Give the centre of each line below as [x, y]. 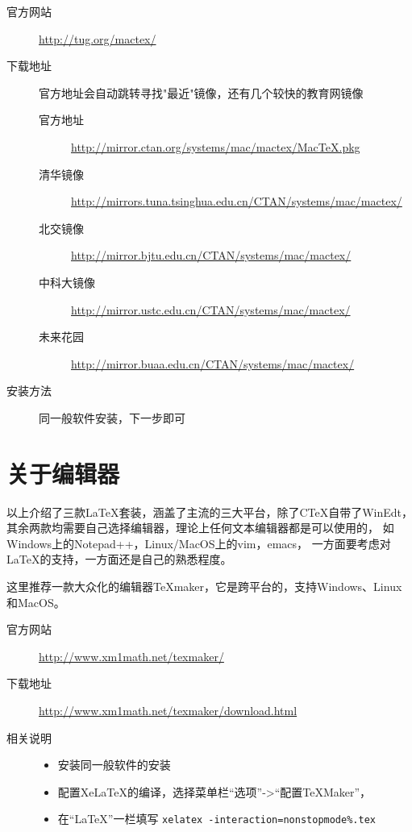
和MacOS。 [36, 602]
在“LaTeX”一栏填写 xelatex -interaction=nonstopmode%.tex [216, 819]
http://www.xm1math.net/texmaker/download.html [168, 710]
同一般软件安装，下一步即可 [112, 417]
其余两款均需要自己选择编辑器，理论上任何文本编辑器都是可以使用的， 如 [200, 528]
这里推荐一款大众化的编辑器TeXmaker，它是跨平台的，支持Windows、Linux [204, 586]
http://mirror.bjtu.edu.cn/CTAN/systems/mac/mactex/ [211, 255]
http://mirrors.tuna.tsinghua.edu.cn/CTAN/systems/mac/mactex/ [237, 201]
